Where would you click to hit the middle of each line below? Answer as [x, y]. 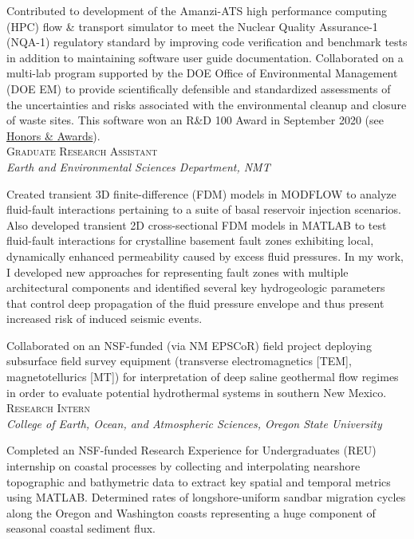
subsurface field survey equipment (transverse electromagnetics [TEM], [179, 361]
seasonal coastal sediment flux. [81, 528]
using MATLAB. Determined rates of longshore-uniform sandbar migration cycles [206, 497]
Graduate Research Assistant [82, 151]
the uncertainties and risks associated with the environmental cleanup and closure [207, 104]
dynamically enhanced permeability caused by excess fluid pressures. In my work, [205, 256]
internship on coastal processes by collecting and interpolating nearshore [183, 466]
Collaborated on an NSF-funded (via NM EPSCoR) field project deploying [189, 345]
